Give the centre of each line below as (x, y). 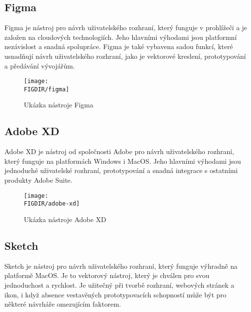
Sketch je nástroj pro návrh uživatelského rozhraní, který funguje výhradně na (121, 266)
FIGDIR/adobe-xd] (52, 204)
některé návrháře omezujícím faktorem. (63, 304)
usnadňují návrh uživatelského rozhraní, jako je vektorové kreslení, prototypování (125, 56)
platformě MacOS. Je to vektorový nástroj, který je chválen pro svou (107, 275)
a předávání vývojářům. (40, 65)
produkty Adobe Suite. (38, 180)
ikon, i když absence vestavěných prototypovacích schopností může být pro (116, 294)
